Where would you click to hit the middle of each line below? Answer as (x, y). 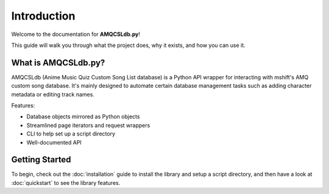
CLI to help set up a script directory (71, 134)
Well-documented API (54, 142)
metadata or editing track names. (53, 94)
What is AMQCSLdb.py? (58, 63)
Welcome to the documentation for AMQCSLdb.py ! (76, 34)
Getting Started (41, 160)
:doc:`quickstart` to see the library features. (66, 182)
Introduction (43, 16)
